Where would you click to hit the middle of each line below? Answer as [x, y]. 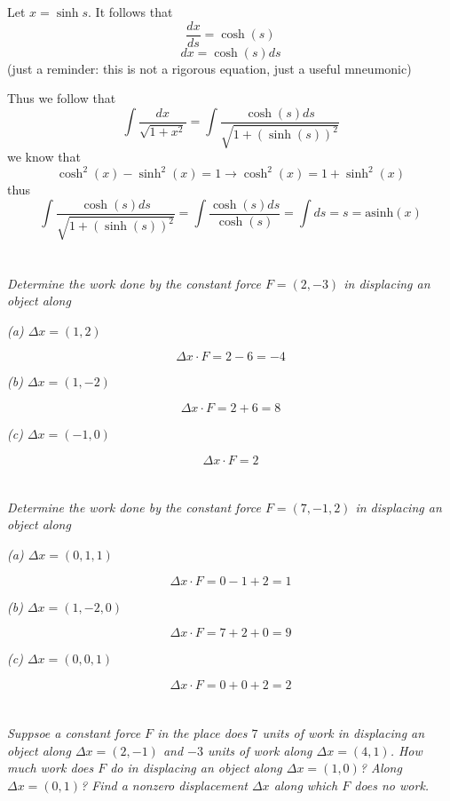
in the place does [202, 732]
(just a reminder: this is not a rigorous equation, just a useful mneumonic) [209, 68]
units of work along [260, 750]
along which [306, 785]
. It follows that [130, 12]
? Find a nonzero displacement [164, 785]
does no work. [392, 785]
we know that [44, 157]
